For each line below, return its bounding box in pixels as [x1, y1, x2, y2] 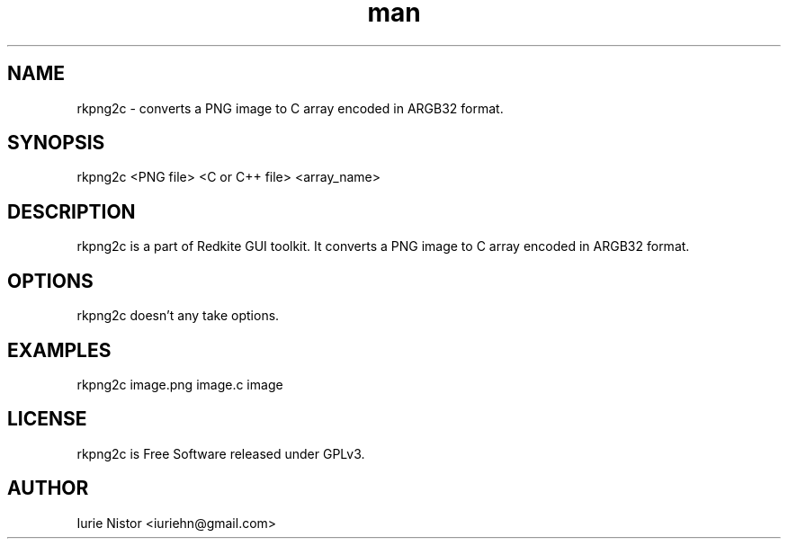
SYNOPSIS [7, 131, 105, 155]
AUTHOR [7, 477, 89, 500]
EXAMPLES [7, 338, 112, 362]
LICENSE [7, 407, 87, 431]
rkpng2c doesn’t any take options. [76, 308, 280, 324]
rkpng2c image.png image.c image [76, 376, 283, 392]
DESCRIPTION [7, 200, 136, 223]
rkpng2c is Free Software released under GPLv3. [76, 445, 365, 461]
